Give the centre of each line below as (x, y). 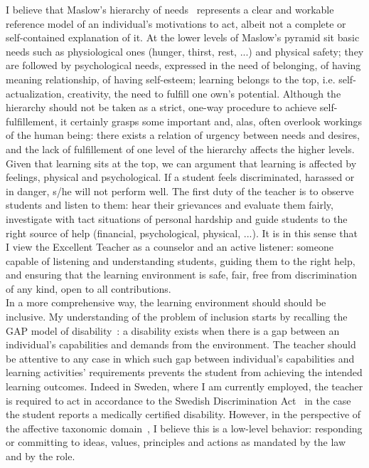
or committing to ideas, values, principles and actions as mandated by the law (176, 442)
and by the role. (41, 456)
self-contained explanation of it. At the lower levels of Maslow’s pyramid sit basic (183, 37)
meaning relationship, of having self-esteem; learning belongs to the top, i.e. (171, 79)
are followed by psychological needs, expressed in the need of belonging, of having (183, 65)
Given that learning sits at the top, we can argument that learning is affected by (181, 163)
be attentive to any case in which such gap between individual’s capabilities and (180, 358)
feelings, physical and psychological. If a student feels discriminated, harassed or (180, 177)
